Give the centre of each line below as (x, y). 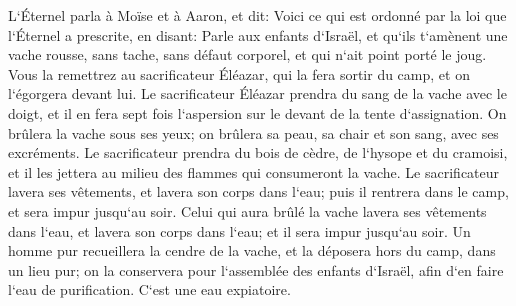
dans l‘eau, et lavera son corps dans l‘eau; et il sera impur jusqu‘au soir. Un (239, 230)
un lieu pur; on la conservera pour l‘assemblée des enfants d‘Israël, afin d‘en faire (256, 269)
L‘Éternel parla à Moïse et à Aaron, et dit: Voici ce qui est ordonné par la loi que (257, 15)
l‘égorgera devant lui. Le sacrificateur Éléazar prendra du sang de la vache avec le (257, 93)
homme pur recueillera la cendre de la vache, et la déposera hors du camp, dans (252, 250)
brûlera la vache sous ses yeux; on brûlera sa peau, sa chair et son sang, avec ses (253, 132)
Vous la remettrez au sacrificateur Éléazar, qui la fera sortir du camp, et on (239, 73)
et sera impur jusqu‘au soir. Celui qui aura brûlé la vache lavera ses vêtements (247, 210)
